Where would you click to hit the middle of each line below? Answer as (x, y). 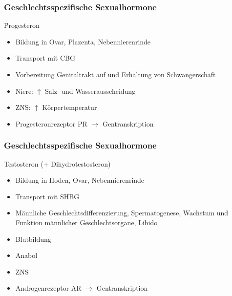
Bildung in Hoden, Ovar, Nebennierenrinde (80, 180)
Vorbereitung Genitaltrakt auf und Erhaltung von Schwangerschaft (116, 74)
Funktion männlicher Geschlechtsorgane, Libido (86, 222)
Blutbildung (33, 239)
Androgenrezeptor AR (48, 288)
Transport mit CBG (45, 58)
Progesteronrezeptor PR (51, 123)
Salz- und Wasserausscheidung (90, 91)
